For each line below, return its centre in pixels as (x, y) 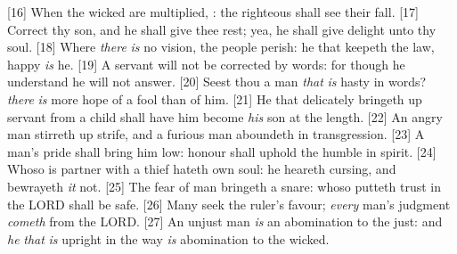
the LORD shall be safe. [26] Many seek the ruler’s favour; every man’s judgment (229, 204)
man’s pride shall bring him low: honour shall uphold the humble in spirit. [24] (222, 151)
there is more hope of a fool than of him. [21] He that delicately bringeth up (215, 98)
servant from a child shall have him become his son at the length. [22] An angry (225, 116)
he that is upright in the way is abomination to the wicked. (168, 238)
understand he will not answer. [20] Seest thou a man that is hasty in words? (217, 82)
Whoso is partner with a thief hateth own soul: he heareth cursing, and (202, 169)
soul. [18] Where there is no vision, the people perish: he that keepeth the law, (221, 47)
